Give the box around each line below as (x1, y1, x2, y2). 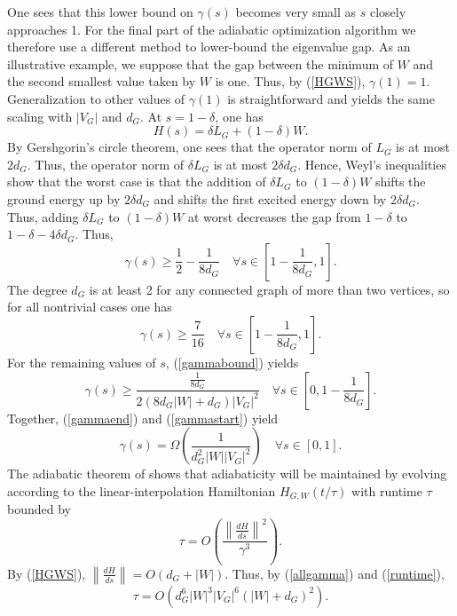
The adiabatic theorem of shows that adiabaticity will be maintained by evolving (7, 464, 447, 483)
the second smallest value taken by (7, 72, 196, 91)
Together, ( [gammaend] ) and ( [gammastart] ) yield (7, 408, 279, 427)
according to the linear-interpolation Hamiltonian (7, 481, 276, 500)
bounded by (7, 500, 71, 518)
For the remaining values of (7, 352, 156, 371)
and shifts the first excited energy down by (154, 189, 387, 208)
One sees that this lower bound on (7, 3, 193, 20)
